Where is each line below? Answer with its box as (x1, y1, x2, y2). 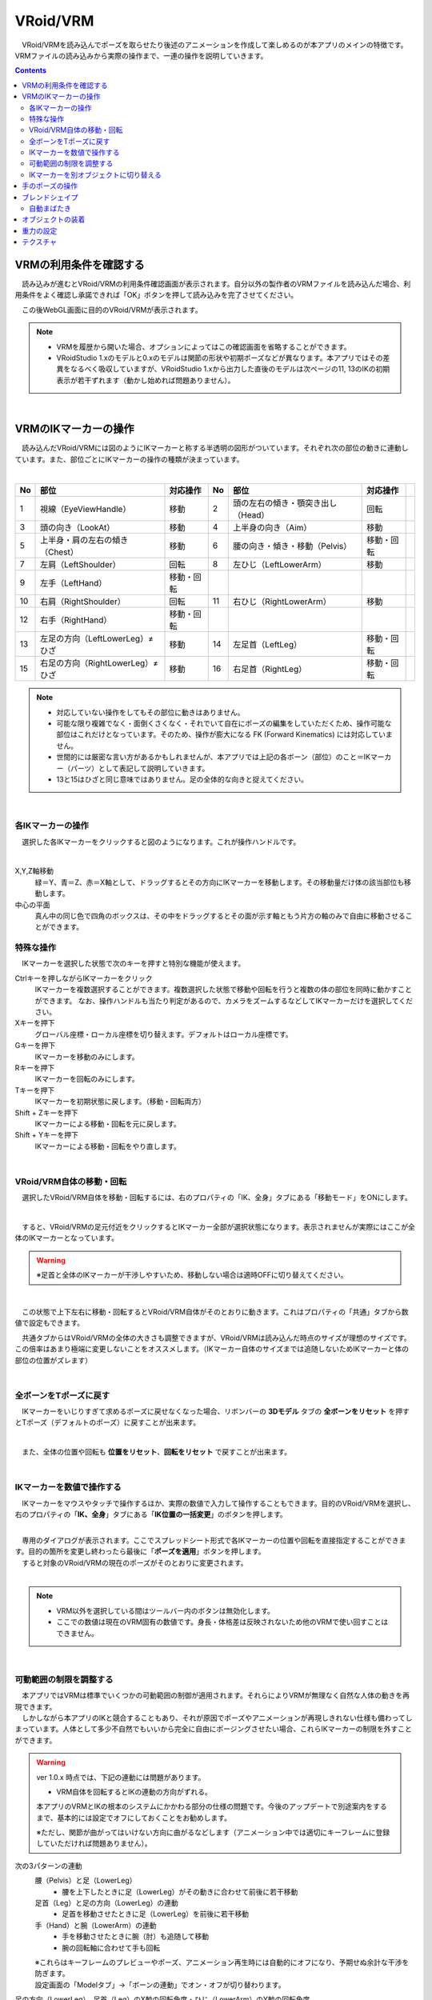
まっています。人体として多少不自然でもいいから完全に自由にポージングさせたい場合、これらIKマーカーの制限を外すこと (14, 1724, 412, 1734)
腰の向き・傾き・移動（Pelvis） (233, 541, 352, 552)
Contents (14, 66, 47, 75)
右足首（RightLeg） (233, 664, 307, 675)
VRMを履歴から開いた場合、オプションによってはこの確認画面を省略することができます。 (56, 342, 351, 351)
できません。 (56, 1628, 99, 1638)
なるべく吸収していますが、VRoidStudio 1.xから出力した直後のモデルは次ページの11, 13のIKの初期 (70, 364, 390, 374)
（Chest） (40, 546, 79, 558)
